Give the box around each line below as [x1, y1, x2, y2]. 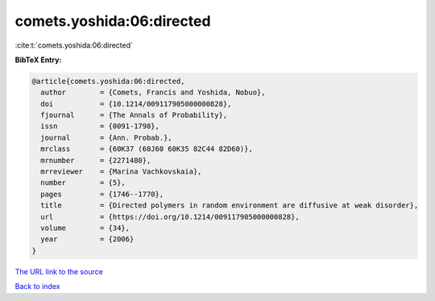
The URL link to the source [14, 266, 104, 276]
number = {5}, [40, 178, 126, 187]
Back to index [14, 282, 60, 291]
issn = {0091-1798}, [40, 122, 160, 131]
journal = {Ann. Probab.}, [40, 133, 172, 142]
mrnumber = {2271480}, [40, 156, 151, 165]
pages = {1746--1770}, [40, 190, 164, 199]
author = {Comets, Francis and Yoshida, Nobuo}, [40, 88, 266, 97]
